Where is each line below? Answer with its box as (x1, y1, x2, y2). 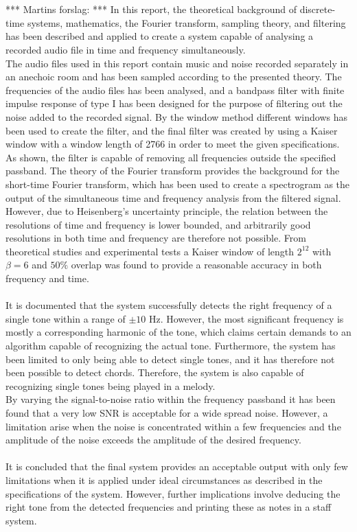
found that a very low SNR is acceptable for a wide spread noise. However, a (5, 406, 328, 419)
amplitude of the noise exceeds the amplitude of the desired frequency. (5, 432, 301, 447)
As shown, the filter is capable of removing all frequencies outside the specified (5, 150, 336, 164)
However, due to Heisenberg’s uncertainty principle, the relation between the (5, 204, 328, 218)
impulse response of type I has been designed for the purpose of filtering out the (5, 96, 343, 111)
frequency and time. (5, 271, 89, 286)
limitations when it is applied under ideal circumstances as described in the (5, 472, 323, 487)
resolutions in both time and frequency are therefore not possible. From (5, 231, 306, 245)
